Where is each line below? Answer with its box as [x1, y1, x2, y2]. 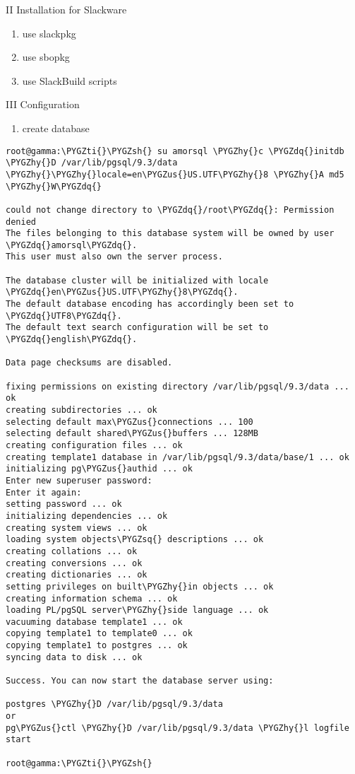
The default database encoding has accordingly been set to [6, 299, 294, 310]
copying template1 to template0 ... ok [6, 628, 193, 639]
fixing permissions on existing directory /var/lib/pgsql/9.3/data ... [6, 381, 349, 392]
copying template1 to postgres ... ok [6, 640, 188, 651]
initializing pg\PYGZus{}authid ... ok [6, 464, 193, 474]
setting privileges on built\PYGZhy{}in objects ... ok [6, 581, 274, 592]
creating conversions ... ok [6, 558, 143, 568]
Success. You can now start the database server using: [6, 676, 274, 686]
